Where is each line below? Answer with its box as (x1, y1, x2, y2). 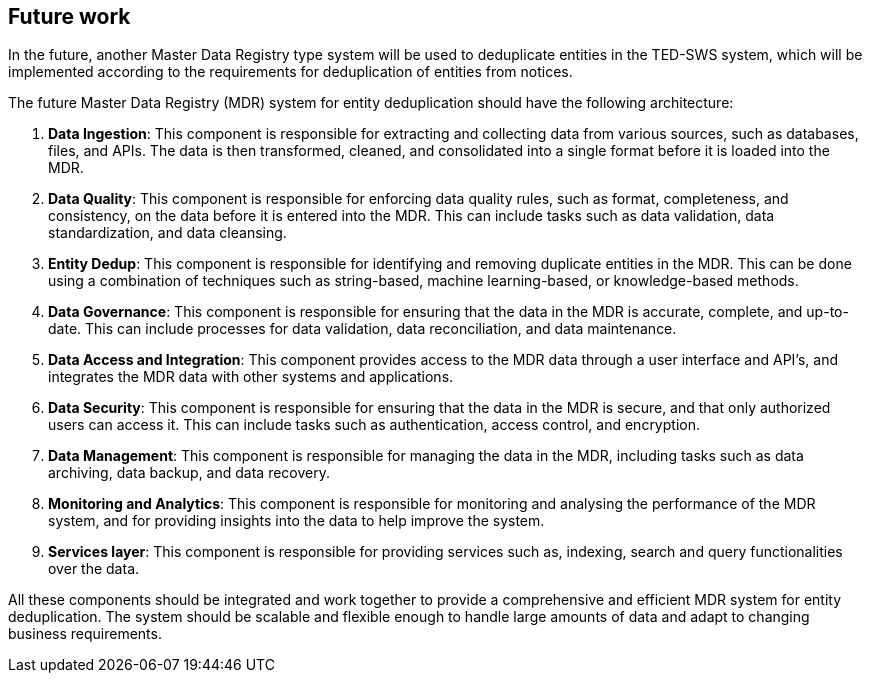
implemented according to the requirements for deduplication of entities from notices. (8, 63, 573, 81)
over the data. (48, 560, 140, 578)
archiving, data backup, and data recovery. (48, 464, 330, 482)
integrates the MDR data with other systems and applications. (48, 368, 454, 386)
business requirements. (8, 625, 162, 643)
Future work (8, 4, 131, 29)
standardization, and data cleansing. (48, 224, 287, 242)
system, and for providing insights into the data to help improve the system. (48, 512, 545, 530)
